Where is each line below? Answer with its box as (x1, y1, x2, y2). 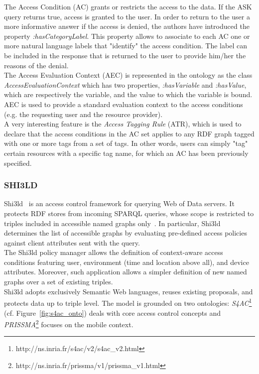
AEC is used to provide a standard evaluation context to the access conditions (4, 99, 243, 109)
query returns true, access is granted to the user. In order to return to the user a (4, 11, 250, 21)
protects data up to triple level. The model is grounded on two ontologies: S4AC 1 (4, 296, 252, 308)
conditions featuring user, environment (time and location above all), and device (4, 256, 249, 267)
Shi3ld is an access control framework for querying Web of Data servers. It (4, 198, 235, 209)
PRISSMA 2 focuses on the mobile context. (4, 318, 133, 329)
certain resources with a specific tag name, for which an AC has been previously (4, 147, 249, 158)
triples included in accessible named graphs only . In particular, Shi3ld (4, 218, 221, 228)
